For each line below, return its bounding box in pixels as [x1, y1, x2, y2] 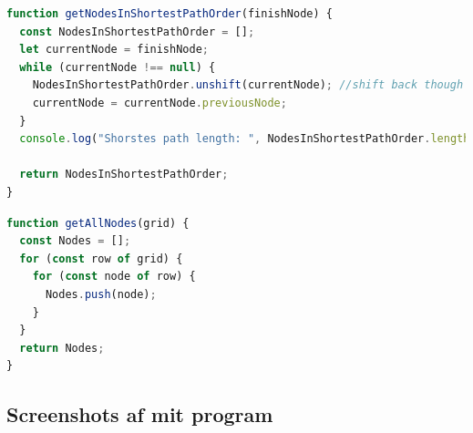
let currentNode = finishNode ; [19, 43, 209, 57]
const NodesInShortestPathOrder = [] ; [19, 25, 255, 38]
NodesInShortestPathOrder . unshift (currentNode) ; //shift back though [32, 78, 464, 92]
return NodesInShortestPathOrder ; [19, 168, 229, 181]
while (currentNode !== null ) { [19, 60, 216, 74]
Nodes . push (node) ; [45, 287, 157, 301]
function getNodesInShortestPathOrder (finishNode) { [6, 7, 333, 20]
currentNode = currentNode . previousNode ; [32, 96, 287, 109]
